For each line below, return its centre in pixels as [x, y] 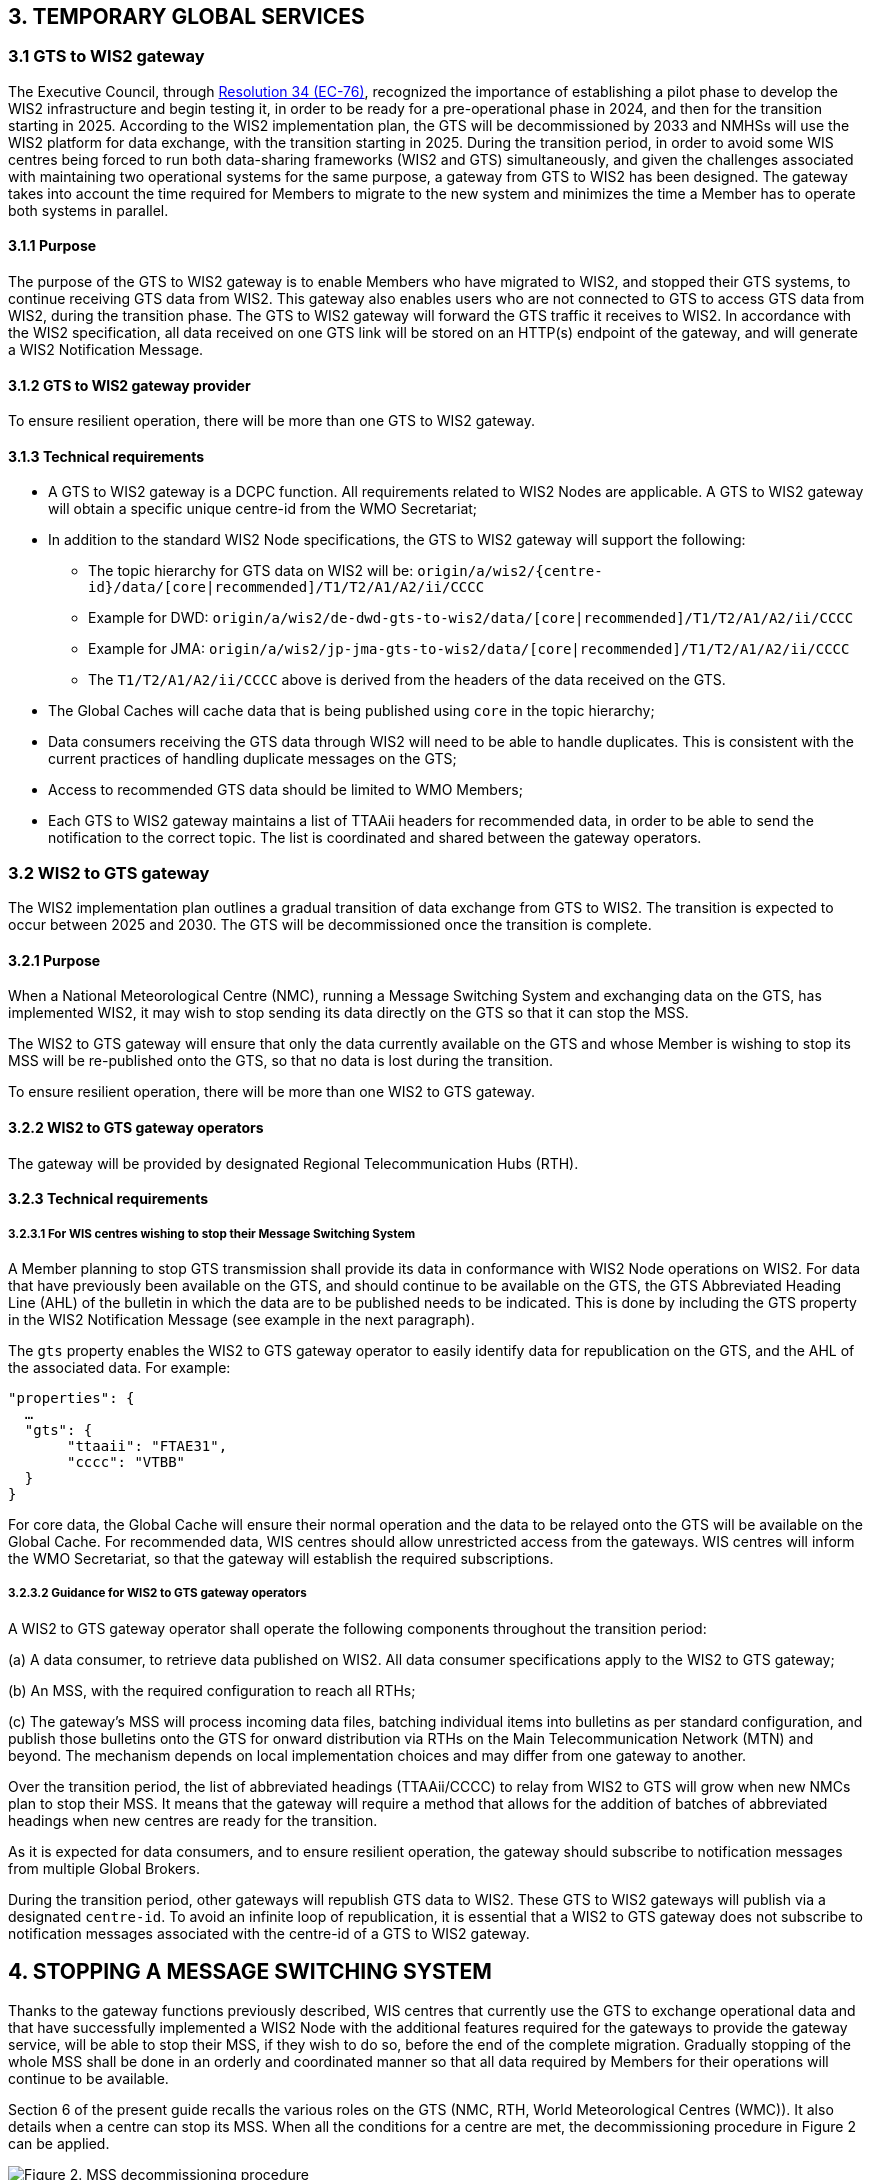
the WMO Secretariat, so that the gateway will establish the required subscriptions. [281, 1559]
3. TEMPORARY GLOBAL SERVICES [186, 16]
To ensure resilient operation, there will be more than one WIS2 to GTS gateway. [271, 1092]
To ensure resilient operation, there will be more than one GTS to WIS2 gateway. [271, 421]
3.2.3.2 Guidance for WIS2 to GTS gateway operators [157, 1593]
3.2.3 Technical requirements [108, 1199]
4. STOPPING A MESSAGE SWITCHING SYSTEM [250, 1972]
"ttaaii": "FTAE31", [147, 1446]
